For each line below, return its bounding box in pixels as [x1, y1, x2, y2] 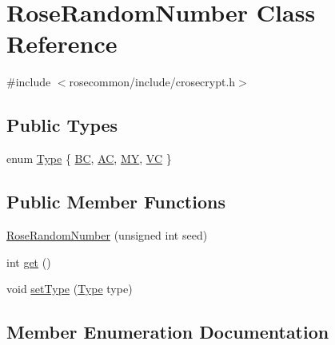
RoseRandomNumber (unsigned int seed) [6, 226, 208, 243]
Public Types [6, 113, 118, 137]
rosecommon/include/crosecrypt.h [69, 73, 236, 90]
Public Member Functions [6, 189, 225, 214]
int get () [6, 253, 51, 270]
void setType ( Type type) [6, 280, 133, 297]
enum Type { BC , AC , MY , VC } [6, 150, 172, 167]
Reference [6, 27, 118, 60]
